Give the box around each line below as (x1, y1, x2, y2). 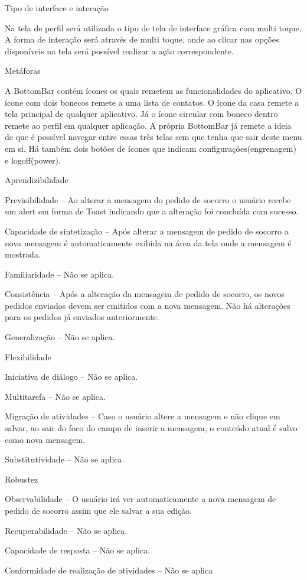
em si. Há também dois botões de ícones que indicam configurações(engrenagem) (5, 142, 296, 154)
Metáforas (5, 64, 41, 77)
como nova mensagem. (5, 433, 86, 445)
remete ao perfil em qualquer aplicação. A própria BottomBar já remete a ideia (5, 119, 292, 131)
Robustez (5, 473, 38, 485)
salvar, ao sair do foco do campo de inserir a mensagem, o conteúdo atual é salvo (5, 422, 298, 434)
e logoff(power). (5, 154, 61, 166)
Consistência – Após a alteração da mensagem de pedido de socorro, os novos (5, 288, 285, 300)
